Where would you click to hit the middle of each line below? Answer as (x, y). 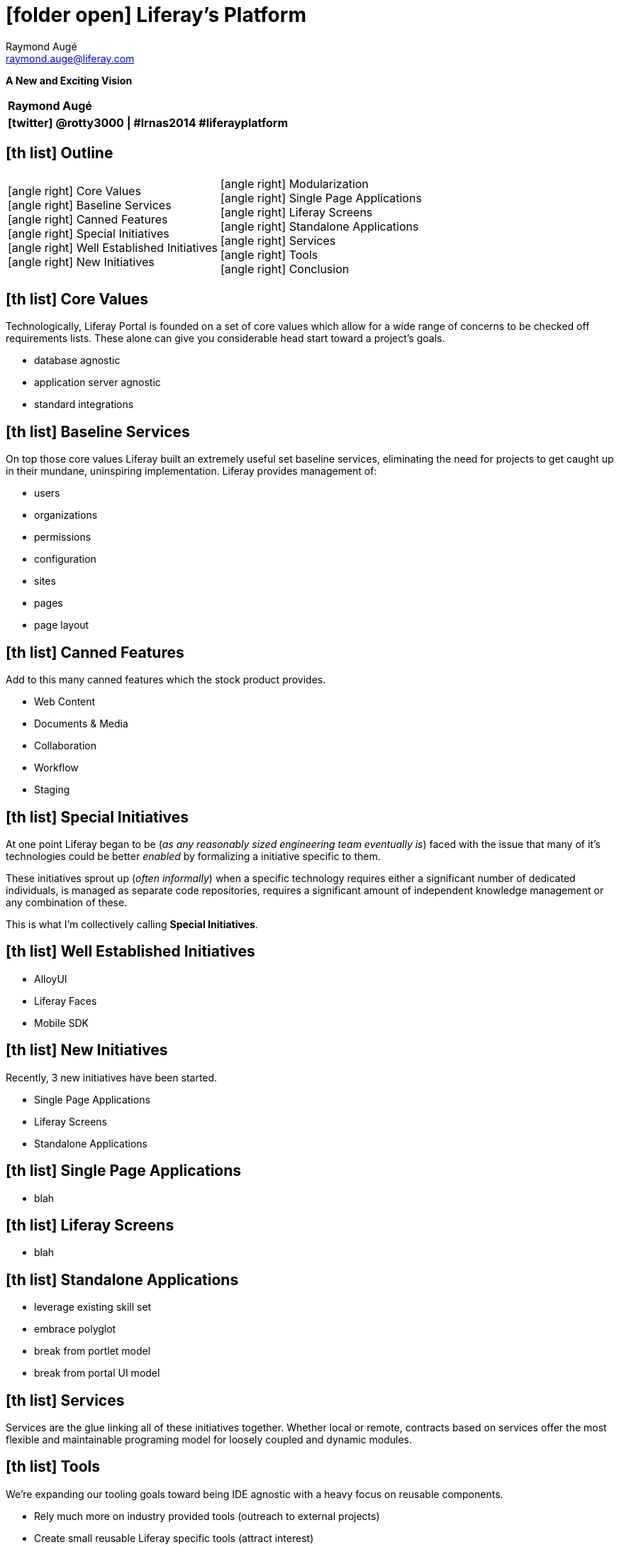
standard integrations (84, 404)
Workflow (56, 768)
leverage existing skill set (93, 1307)
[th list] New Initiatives (87, 1050)
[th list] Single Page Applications (124, 1171)
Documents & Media (81, 724)
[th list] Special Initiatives (97, 817)
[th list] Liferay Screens (90, 1225)
